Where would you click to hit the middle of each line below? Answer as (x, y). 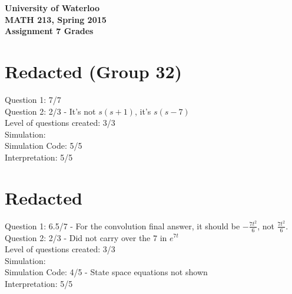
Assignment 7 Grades (49, 31)
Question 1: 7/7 (33, 99)
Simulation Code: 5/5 (44, 146)
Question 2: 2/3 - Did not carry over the (78, 237)
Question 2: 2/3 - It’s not (50, 111)
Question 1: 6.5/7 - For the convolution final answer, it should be (122, 225)
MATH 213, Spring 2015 (56, 19)
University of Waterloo (52, 8)
